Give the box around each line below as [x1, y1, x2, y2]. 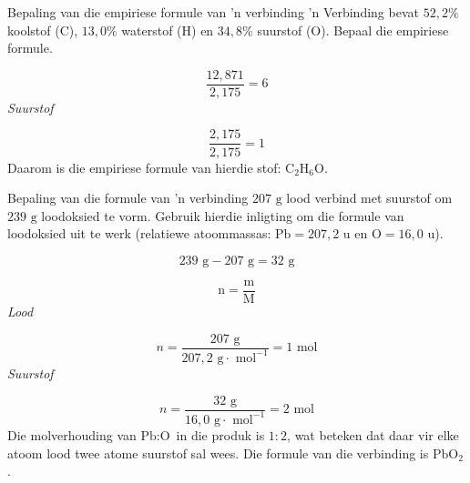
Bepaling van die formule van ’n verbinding [7, 188, 249, 207]
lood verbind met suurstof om [286, 188, 453, 207]
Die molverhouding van [7, 425, 137, 444]
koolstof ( [7, 20, 60, 39]
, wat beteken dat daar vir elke [287, 425, 459, 444]
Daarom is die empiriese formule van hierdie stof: [7, 157, 281, 176]
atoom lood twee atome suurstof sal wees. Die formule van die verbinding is [7, 443, 429, 462]
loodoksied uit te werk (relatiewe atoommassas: [7, 224, 271, 243]
